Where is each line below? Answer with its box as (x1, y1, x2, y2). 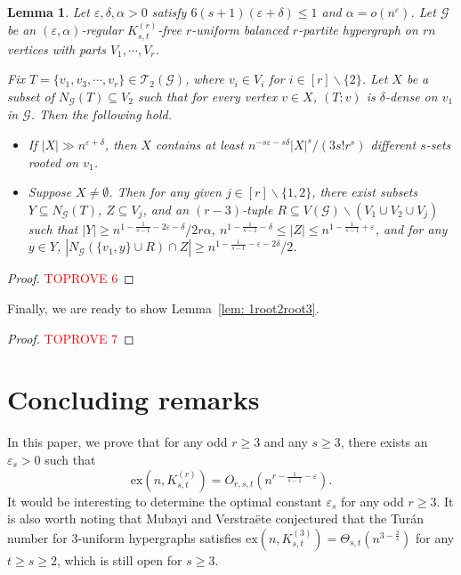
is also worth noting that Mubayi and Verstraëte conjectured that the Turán (7, 509, 424, 528)
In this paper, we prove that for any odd (7, 433, 228, 451)
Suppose (28, 182, 72, 201)
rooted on (28, 152, 79, 171)
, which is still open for (56, 550, 182, 569)
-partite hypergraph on (298, 20, 418, 39)
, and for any (375, 219, 448, 238)
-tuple (242, 199, 273, 218)
